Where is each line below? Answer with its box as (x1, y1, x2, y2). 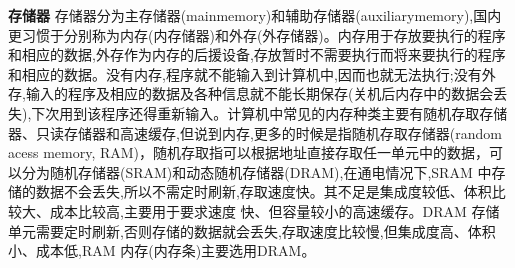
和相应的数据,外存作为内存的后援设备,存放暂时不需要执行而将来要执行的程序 (8, 44, 506, 65)
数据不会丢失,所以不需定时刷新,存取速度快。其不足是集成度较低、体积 (35, 181, 492, 202)
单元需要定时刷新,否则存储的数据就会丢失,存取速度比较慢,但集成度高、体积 (8, 220, 496, 241)
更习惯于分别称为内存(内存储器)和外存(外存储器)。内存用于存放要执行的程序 (8, 24, 506, 45)
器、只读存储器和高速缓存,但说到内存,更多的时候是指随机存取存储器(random (8, 122, 502, 143)
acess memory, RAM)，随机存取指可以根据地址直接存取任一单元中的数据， (8, 142, 490, 163)
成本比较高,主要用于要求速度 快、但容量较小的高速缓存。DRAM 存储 (49, 200, 500, 221)
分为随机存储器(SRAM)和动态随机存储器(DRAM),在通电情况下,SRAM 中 (21, 161, 492, 182)
